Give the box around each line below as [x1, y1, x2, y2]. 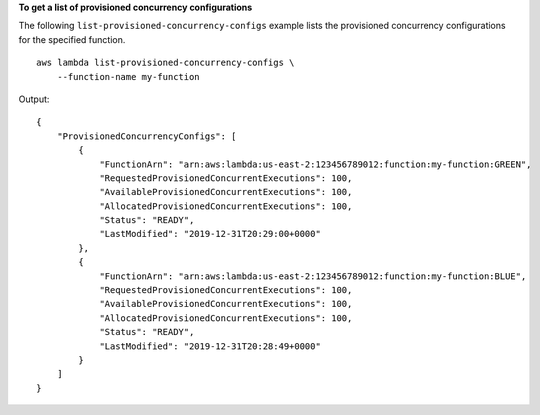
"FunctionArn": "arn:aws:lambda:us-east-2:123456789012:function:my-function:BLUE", [99, 270, 527, 282]
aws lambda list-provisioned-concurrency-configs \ [36, 57, 295, 69]
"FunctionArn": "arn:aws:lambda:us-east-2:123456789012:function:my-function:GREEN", [99, 158, 532, 170]
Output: [18, 93, 50, 105]
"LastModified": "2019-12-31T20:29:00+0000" [99, 228, 322, 240]
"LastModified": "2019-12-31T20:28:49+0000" [99, 340, 322, 352]
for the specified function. [18, 33, 126, 45]
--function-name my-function [56, 71, 200, 82]
